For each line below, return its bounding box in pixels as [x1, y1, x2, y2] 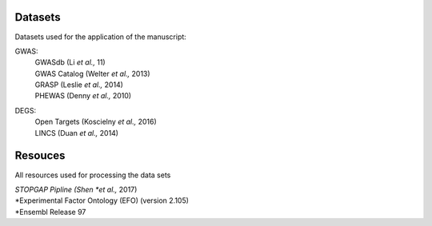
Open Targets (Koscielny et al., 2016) [34, 117, 158, 127]
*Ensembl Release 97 [14, 207, 86, 216]
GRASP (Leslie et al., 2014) [34, 80, 124, 89]
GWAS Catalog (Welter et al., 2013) [34, 69, 151, 78]
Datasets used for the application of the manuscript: [14, 32, 187, 42]
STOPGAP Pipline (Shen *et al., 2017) [14, 184, 138, 194]
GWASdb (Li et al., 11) [34, 57, 106, 67]
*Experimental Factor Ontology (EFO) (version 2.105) [14, 196, 190, 205]
